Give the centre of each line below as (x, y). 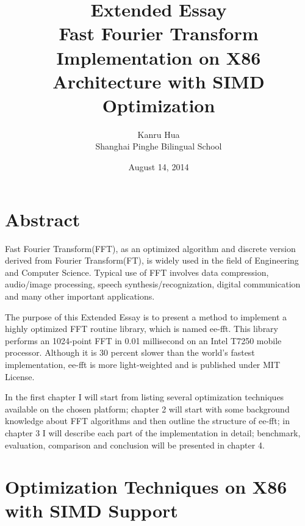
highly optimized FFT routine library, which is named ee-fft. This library (142, 329)
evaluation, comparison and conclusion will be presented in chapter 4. (135, 445)
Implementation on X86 (159, 57)
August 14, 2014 (159, 167)
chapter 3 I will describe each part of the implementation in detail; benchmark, (153, 432)
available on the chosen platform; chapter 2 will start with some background (147, 409)
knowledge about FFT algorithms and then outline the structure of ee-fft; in (147, 421)
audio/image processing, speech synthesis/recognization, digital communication (153, 284)
